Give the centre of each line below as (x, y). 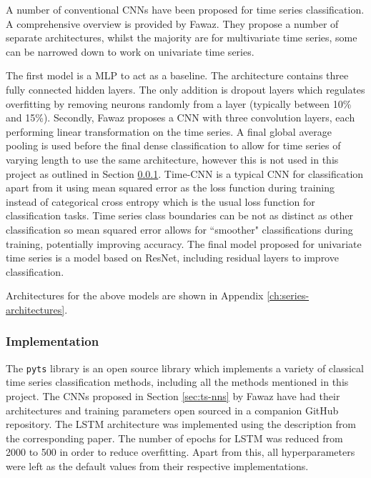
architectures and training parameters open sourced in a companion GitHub (172, 410)
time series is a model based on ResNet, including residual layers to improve (172, 258)
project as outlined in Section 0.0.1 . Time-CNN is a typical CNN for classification (185, 173)
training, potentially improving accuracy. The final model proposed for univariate (184, 243)
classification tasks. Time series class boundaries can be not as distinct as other (179, 215)
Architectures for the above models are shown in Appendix (135, 295)
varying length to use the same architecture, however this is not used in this (172, 159)
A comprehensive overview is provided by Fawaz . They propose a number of (172, 23)
